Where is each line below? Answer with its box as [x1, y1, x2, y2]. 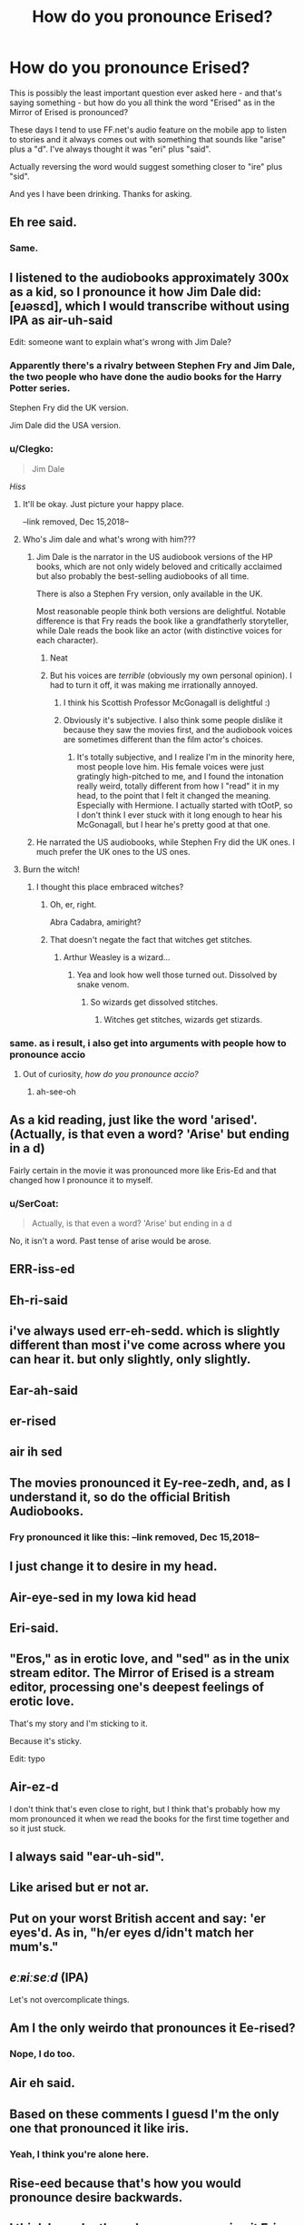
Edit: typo [9, 1753, 45, 1764]
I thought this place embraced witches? [35, 881, 184, 892]
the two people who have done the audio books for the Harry [9, 370, 282, 383]
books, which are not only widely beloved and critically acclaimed [35, 561, 283, 572]
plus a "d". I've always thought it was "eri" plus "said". [9, 143, 211, 154]
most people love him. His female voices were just [76, 760, 265, 772]
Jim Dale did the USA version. [9, 420, 121, 431]
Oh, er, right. [49, 898, 97, 909]
